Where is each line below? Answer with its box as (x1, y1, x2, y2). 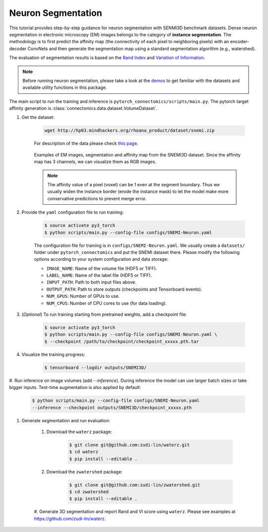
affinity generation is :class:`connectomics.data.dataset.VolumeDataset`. (9, 105, 158, 111)
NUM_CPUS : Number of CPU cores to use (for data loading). (46, 300, 167, 306)
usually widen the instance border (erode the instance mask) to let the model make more (47, 189, 229, 195)
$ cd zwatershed (69, 489, 109, 495)
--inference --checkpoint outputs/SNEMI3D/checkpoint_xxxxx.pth (32, 405, 192, 410)
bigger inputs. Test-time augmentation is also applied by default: (9, 384, 141, 390)
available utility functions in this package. (22, 84, 107, 90)
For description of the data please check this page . (34, 141, 138, 147)
